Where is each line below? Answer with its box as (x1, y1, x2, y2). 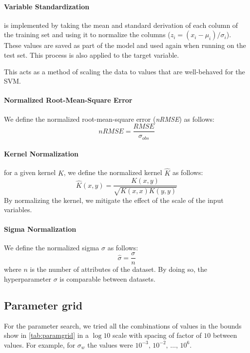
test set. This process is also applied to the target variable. (4, 49, 179, 60)
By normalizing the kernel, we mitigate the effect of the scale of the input (4, 195, 224, 205)
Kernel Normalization (4, 149, 78, 159)
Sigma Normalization (4, 223, 77, 234)
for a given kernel (4, 167, 56, 177)
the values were (87, 339, 133, 350)
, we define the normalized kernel (63, 167, 162, 177)
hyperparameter (4, 273, 51, 284)
